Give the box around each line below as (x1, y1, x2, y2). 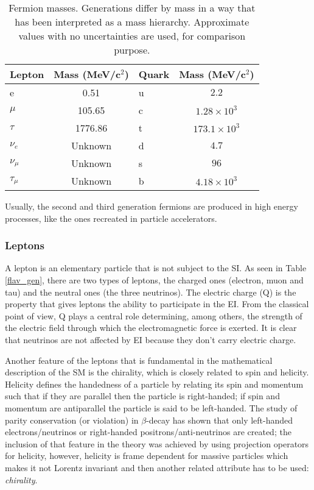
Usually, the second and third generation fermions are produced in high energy (5, 200, 298, 212)
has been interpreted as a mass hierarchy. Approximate (15, 15, 249, 29)
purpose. (114, 43, 150, 57)
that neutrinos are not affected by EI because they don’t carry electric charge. (5, 333, 296, 346)
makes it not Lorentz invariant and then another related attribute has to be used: (5, 461, 309, 474)
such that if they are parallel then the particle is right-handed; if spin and (5, 389, 280, 402)
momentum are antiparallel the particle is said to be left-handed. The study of (5, 401, 298, 414)
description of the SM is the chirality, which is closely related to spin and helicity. (5, 366, 309, 378)
